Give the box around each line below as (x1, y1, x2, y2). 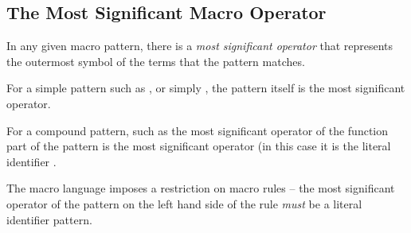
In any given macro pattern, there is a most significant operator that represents (6, 37, 393, 54)
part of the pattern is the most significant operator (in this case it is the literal (6, 138, 391, 154)
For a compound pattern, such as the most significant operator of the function (6, 122, 389, 138)
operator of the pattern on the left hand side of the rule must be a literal (6, 195, 362, 212)
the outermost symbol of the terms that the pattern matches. (6, 52, 305, 69)
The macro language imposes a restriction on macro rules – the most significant (6, 180, 395, 196)
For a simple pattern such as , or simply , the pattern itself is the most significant (6, 80, 405, 96)
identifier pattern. (6, 211, 92, 227)
